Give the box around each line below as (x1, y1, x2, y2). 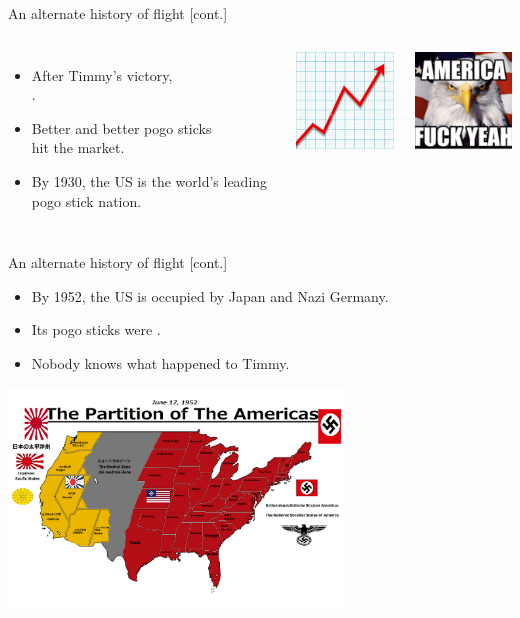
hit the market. (31, 137, 125, 158)
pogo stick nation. (31, 190, 142, 211)
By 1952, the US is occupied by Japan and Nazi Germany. (31, 285, 389, 306)
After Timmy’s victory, (31, 64, 173, 85)
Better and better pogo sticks (31, 117, 212, 138)
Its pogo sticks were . (31, 319, 161, 340)
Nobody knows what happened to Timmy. (31, 352, 290, 373)
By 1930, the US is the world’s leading (31, 170, 268, 191)
